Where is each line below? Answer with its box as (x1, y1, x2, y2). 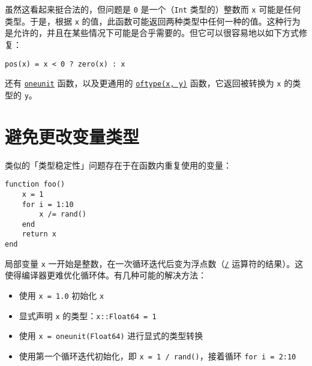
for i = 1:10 (22, 200, 74, 209)
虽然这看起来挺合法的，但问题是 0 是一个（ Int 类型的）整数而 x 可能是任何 (5, 3, 301, 15)
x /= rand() (39, 210, 87, 219)
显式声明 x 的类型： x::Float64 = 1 (19, 309, 157, 322)
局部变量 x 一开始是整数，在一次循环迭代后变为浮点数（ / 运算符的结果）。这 (5, 257, 304, 269)
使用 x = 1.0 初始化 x (19, 289, 104, 302)
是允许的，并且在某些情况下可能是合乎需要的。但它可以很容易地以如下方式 (5, 26, 299, 39)
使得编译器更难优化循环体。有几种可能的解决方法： (5, 269, 206, 281)
